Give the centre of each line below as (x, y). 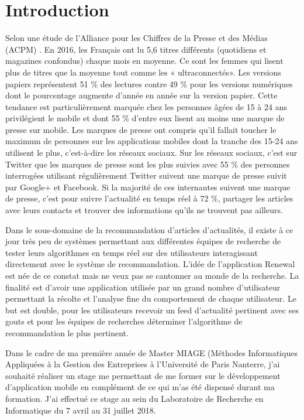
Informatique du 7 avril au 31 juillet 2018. (81, 410)
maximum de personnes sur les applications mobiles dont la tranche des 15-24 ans (152, 141)
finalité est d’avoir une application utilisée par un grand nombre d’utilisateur (143, 287)
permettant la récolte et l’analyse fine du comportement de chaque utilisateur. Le (151, 298)
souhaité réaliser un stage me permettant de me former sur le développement (143, 375)
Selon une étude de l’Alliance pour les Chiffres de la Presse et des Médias (137, 38)
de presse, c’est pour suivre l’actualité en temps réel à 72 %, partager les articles (149, 198)
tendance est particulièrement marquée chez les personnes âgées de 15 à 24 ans (146, 106)
